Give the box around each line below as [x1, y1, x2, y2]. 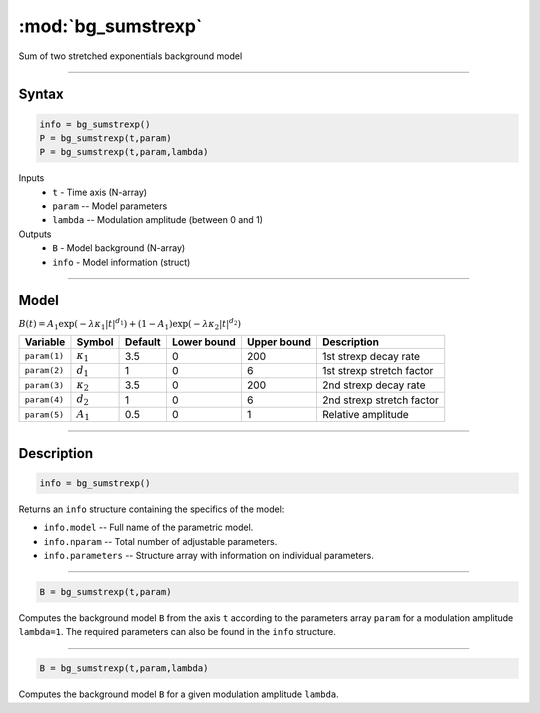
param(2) [24, 365, 65, 376]
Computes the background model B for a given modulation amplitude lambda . [18, 688, 339, 700]
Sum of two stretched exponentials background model [18, 50, 243, 62]
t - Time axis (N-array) [52, 186, 148, 198]
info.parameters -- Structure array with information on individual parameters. [43, 550, 374, 562]
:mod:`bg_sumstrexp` [18, 15, 203, 37]
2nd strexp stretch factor [321, 393, 440, 407]
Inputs [18, 172, 45, 184]
